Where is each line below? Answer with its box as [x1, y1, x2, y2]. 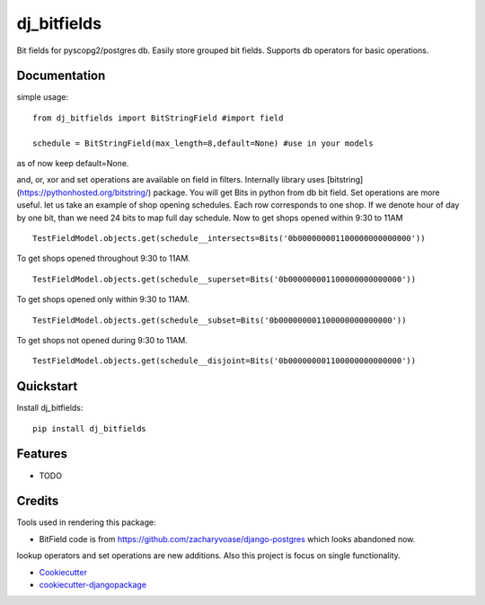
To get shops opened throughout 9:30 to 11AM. [16, 253, 190, 264]
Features [16, 446, 67, 462]
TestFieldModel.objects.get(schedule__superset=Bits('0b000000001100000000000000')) [32, 274, 417, 284]
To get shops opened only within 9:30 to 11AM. [16, 294, 190, 305]
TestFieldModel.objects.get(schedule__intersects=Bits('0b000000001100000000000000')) [32, 233, 426, 243]
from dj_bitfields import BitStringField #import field [32, 112, 284, 123]
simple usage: [16, 92, 69, 102]
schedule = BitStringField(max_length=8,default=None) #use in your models [32, 138, 374, 148]
